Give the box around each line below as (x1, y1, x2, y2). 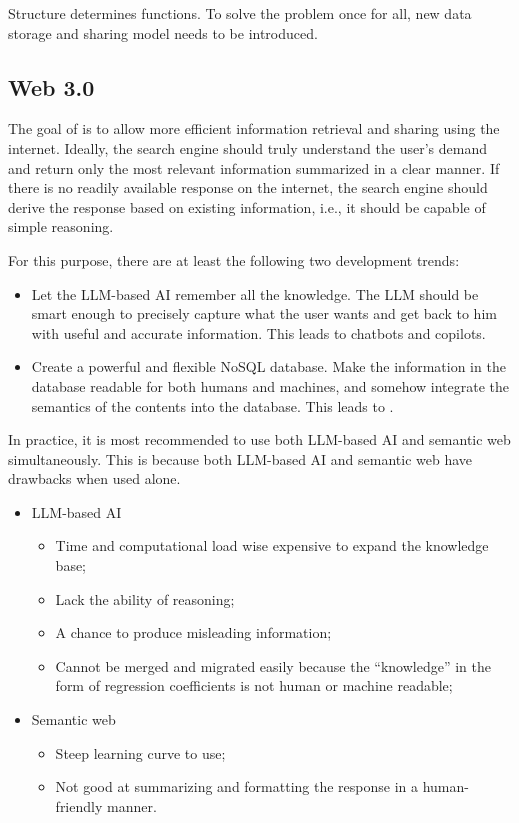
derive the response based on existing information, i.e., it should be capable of (8, 196, 486, 217)
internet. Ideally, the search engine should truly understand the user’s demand (8, 137, 487, 158)
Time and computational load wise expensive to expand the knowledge (55, 535, 489, 556)
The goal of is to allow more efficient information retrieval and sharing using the (8, 118, 500, 139)
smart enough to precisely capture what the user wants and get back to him (31, 303, 497, 324)
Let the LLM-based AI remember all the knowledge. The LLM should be (31, 283, 479, 304)
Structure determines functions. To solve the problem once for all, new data (8, 3, 472, 23)
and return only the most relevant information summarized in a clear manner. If (8, 157, 500, 178)
